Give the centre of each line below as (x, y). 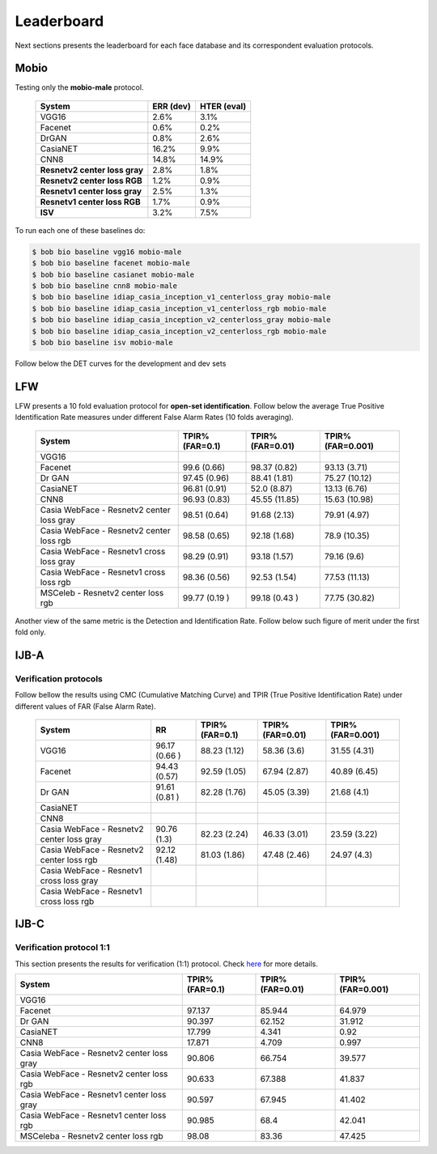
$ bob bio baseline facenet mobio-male (111, 263)
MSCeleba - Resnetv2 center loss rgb (91, 1136)
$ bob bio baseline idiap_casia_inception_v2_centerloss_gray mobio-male (181, 320)
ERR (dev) (172, 106)
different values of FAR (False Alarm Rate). (86, 706)
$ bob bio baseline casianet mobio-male (113, 274)
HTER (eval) (223, 106)
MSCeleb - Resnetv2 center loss (102, 592)
